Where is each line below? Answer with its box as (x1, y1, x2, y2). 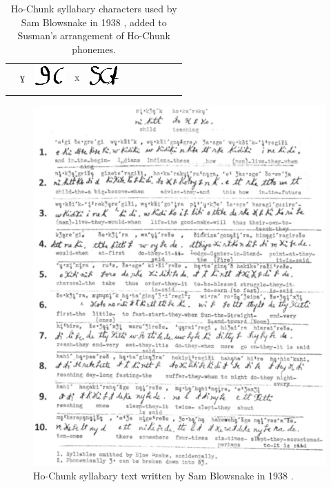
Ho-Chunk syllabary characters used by (10, 1, 177, 15)
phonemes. (72, 41, 117, 56)
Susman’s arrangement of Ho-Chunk (17, 28, 170, 43)
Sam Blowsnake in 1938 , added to (21, 14, 167, 29)
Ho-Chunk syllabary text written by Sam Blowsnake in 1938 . (33, 468, 294, 483)
